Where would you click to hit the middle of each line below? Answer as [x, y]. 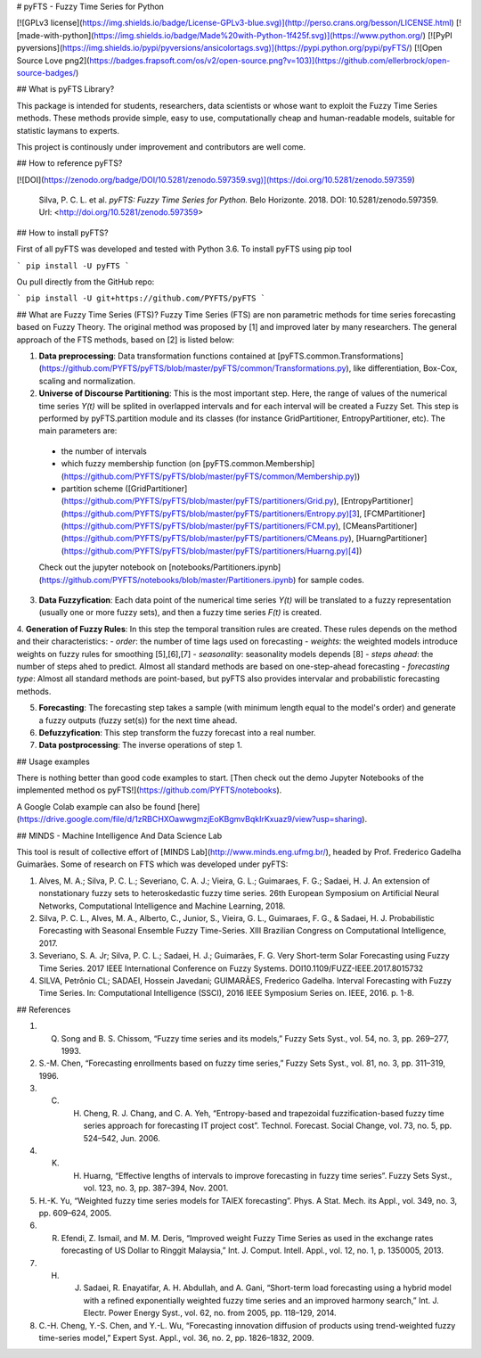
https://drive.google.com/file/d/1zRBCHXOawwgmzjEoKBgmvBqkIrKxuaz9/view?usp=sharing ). [193, 819]
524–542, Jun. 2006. [122, 1138]
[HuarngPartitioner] [391, 539]
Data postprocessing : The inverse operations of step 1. [140, 745]
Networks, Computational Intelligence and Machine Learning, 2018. [162, 906]
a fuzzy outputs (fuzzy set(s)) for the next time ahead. [138, 720]
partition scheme [92, 488]
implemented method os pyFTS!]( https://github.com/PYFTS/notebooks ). [149, 790]
